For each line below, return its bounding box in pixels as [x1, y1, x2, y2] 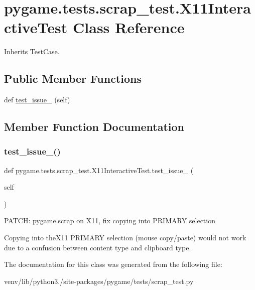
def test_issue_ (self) [4, 94, 70, 105]
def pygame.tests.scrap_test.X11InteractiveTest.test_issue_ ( [4, 165, 194, 175]
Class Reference [73, 17, 185, 38]
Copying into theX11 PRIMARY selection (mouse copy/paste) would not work [4, 232, 246, 243]
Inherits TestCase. [4, 46, 60, 57]
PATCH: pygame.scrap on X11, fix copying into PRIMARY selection [4, 215, 215, 226]
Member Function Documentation [4, 119, 185, 134]
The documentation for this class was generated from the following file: [4, 259, 222, 269]
